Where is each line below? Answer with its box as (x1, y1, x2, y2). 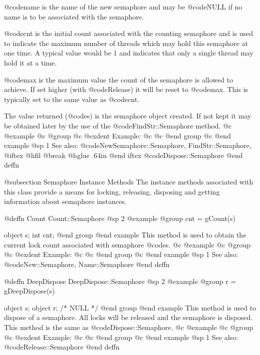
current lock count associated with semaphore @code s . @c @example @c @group (4, 239, 251, 249)
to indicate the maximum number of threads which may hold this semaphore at (4, 37, 248, 48)
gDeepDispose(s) (4, 285, 55, 296)
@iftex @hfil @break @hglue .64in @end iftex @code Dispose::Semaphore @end (4, 149, 243, 160)
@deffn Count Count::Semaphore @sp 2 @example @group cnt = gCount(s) (4, 212, 236, 223)
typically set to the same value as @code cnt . (4, 93, 140, 104)
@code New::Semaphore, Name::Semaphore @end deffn (4, 259, 170, 269)
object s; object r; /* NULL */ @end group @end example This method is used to (4, 302, 256, 312)
